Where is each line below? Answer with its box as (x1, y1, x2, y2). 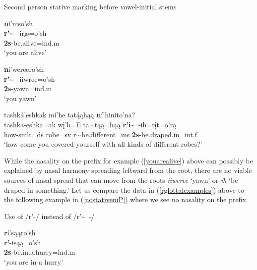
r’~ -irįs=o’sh (4, 28, 47, 38)
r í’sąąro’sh (4, 227, 36, 238)
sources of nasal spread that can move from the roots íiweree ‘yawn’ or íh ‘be (4, 174, 238, 185)
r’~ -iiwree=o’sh (4, 73, 55, 84)
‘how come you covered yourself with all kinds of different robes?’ (4, 139, 202, 149)
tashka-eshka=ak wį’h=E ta (4, 119, 89, 129)
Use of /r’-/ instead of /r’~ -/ (4, 211, 95, 221)
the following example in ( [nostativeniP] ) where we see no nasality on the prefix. (4, 194, 248, 205)
